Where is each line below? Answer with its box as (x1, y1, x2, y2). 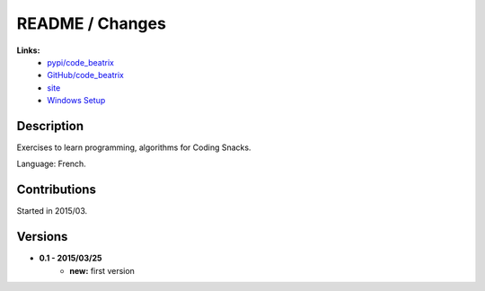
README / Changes (16, 13, 166, 33)
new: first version (69, 265, 135, 276)
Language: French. (16, 158, 87, 170)
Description (16, 118, 84, 134)
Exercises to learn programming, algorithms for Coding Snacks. (16, 142, 251, 153)
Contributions (16, 182, 96, 198)
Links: (16, 45, 40, 56)
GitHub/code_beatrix (47, 70, 125, 81)
